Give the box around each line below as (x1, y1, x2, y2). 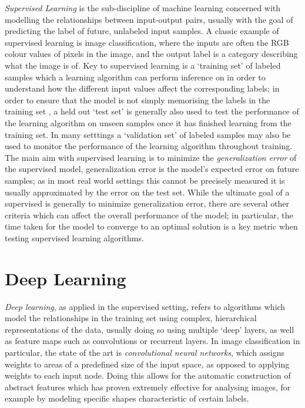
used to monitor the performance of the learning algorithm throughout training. (5, 140, 293, 152)
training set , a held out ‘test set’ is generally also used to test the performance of (5, 105, 299, 117)
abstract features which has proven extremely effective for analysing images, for (5, 380, 291, 393)
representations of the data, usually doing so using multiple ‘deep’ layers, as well (5, 323, 294, 335)
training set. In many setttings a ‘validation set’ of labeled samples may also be (5, 128, 291, 140)
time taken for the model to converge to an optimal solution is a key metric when (5, 220, 298, 232)
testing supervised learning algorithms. (5, 231, 144, 244)
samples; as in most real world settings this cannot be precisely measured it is (5, 174, 285, 186)
